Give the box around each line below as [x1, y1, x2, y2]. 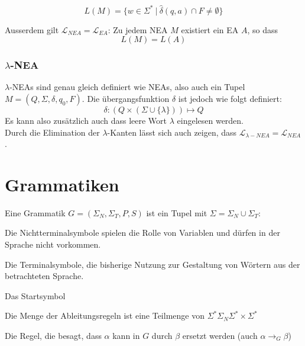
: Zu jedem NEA [108, 23, 168, 36]
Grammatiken [5, 172, 119, 196]
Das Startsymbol [5, 289, 66, 302]
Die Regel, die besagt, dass [5, 329, 102, 341]
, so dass [247, 23, 278, 36]
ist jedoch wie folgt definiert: [178, 92, 282, 104]
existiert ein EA [181, 23, 239, 36]
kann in [112, 329, 140, 341]
